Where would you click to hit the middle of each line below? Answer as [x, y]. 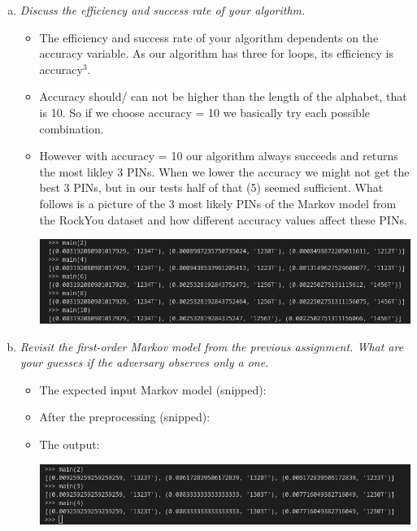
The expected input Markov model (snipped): [153, 389]
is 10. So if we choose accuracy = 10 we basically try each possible [204, 112]
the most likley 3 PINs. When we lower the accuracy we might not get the [224, 171]
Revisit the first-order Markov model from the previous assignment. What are [212, 346]
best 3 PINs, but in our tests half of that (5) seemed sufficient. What [211, 187]
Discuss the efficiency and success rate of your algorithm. [163, 10]
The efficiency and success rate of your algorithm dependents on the [209, 37]
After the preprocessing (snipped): [125, 417]
